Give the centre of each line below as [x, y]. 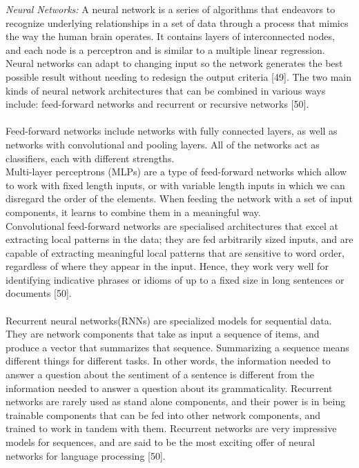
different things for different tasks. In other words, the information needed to [168, 361]
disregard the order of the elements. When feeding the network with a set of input [179, 198]
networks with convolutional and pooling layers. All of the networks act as [163, 144]
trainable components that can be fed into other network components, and [163, 415]
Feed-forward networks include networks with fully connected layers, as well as [172, 131]
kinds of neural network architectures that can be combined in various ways [166, 90]
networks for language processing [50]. [86, 455]
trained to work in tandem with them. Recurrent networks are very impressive [171, 428]
